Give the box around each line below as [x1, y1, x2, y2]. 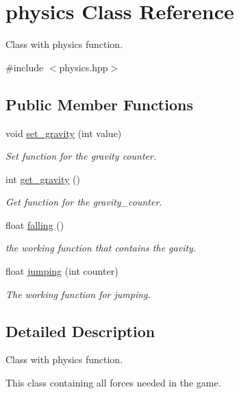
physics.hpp [59, 60, 108, 74]
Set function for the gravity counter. [5, 149, 157, 163]
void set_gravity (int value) [5, 125, 122, 140]
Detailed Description [5, 320, 155, 341]
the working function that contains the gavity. [5, 241, 197, 255]
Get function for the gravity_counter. [5, 195, 162, 209]
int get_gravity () [5, 171, 80, 186]
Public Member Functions [5, 93, 193, 114]
